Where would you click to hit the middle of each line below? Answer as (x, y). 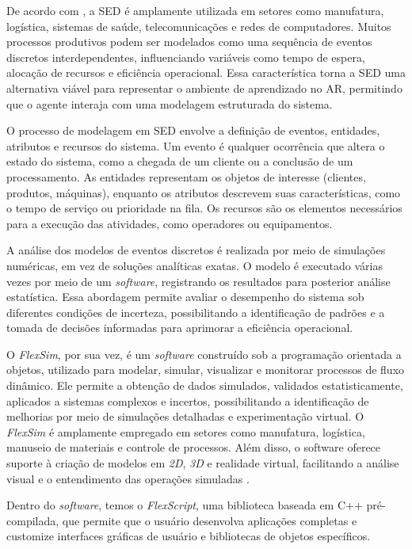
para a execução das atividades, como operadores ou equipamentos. (170, 223)
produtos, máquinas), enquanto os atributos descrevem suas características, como (204, 192)
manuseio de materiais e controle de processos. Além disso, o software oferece (194, 447)
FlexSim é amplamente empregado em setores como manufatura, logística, (186, 431)
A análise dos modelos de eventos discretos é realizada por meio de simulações (196, 250)
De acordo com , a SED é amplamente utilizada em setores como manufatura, (195, 10)
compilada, (33, 520)
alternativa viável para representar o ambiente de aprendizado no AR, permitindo (204, 88)
